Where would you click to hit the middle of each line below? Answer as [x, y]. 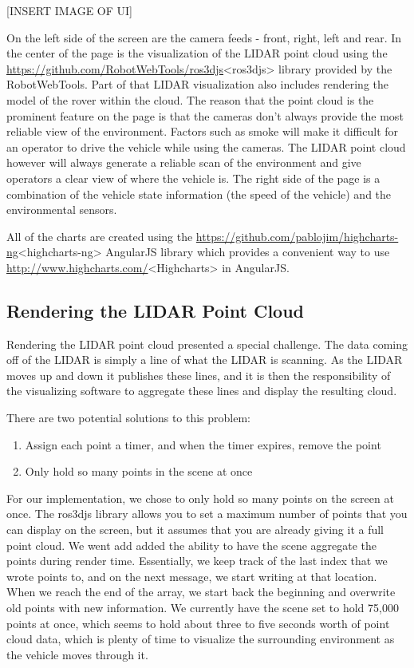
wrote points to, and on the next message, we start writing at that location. [192, 576]
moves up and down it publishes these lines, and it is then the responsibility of [199, 375]
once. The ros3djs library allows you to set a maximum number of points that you [207, 514]
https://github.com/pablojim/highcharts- [297, 236]
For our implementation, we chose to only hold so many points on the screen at [200, 498]
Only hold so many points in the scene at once [139, 471]
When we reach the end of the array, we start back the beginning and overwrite [201, 592]
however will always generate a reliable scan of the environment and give [184, 162]
